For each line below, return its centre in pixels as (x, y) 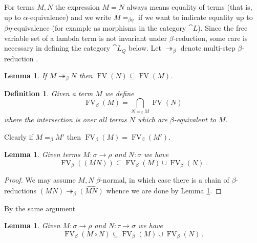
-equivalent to (195, 119)
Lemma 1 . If (26, 75)
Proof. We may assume (40, 180)
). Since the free (223, 28)
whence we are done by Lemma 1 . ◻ (164, 191)
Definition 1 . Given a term (49, 93)
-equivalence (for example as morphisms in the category (99, 28)
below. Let (145, 48)
